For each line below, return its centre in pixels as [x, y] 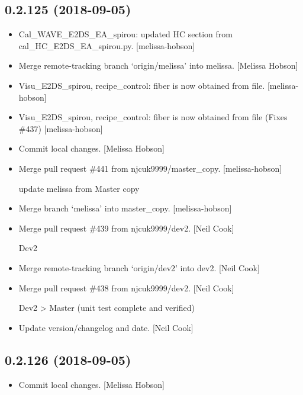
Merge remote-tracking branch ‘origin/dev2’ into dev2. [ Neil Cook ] [139, 267]
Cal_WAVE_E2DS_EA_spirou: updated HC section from [125, 34]
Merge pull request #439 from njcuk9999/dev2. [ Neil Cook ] [126, 228]
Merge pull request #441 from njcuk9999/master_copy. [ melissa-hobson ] [150, 168]
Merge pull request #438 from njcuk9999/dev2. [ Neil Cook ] [126, 288]
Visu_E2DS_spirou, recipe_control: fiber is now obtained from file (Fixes [153, 117]
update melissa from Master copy [79, 188]
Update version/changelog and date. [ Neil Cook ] [106, 327]
